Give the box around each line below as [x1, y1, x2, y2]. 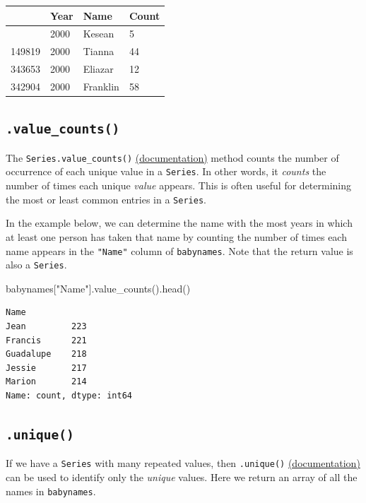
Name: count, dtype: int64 [6, 390, 132, 401]
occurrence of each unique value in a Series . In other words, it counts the [6, 164, 326, 179]
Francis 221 [6, 335, 87, 345]
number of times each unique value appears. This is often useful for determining [6, 178, 352, 193]
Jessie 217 [6, 362, 87, 373]
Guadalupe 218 [6, 349, 87, 360]
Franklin [83, 78, 119, 93]
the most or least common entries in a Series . [6, 191, 206, 206]
